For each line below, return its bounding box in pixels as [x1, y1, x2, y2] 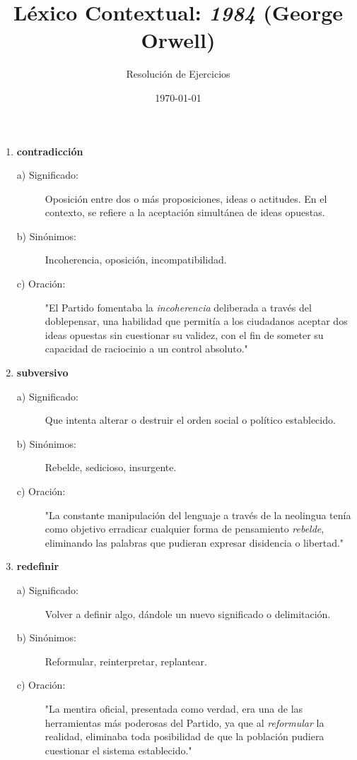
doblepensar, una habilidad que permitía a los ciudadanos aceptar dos [45, 314, 348, 328]
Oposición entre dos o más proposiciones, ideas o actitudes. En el [45, 191, 327, 206]
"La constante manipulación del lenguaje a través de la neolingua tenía [45, 507, 351, 522]
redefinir [16, 559, 59, 574]
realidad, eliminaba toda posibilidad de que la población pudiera [45, 729, 324, 744]
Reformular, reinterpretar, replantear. [45, 653, 208, 668]
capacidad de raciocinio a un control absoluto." [45, 341, 248, 356]
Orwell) [141, 25, 216, 54]
